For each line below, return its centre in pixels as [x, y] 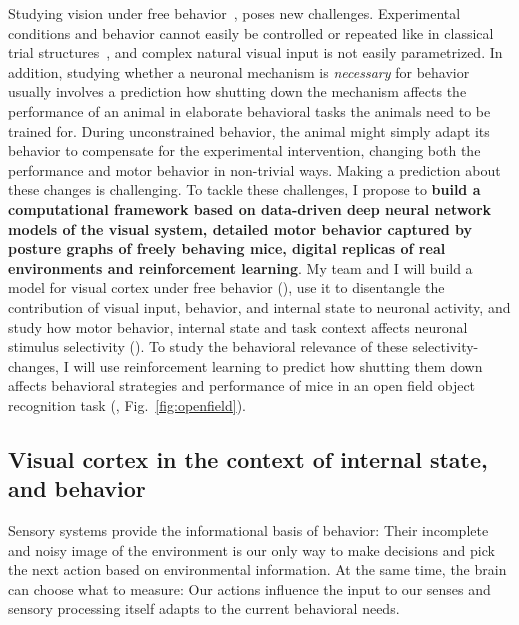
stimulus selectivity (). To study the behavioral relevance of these [208, 346]
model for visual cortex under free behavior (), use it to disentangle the [226, 287]
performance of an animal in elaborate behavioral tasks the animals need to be [249, 110]
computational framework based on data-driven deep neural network [250, 208]
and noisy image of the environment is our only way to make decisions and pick [251, 549]
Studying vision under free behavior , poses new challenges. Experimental [234, 13]
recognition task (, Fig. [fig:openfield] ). [127, 404]
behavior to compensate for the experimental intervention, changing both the [244, 150]
